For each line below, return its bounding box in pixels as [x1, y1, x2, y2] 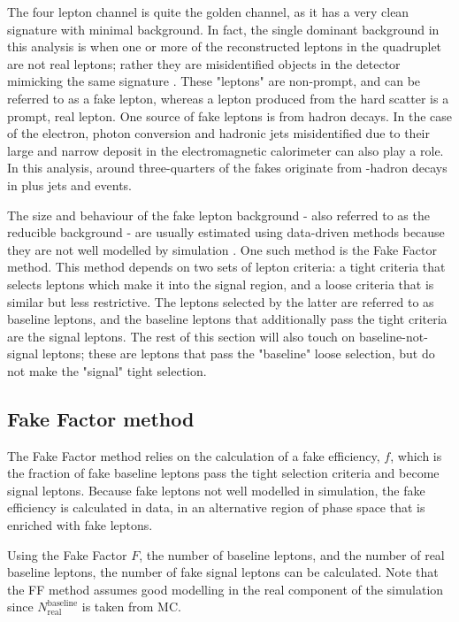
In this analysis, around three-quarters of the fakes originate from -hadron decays [7, 158, 448, 177]
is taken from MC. [81, 597, 181, 616]
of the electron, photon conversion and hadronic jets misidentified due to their [7, 124, 430, 142]
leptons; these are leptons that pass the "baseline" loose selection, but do [42, 344, 435, 363]
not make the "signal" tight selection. [7, 361, 207, 380]
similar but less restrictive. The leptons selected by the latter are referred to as [7, 292, 434, 311]
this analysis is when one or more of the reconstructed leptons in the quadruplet [7, 37, 442, 56]
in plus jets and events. [7, 175, 133, 194]
